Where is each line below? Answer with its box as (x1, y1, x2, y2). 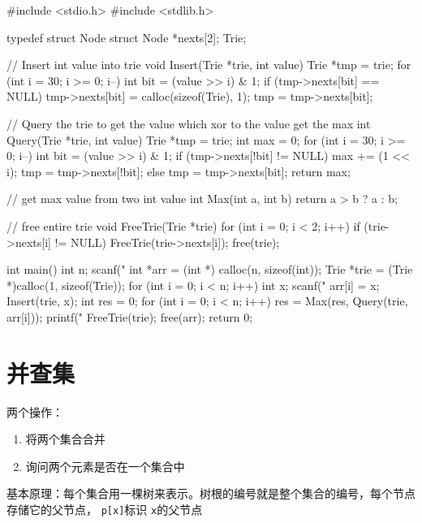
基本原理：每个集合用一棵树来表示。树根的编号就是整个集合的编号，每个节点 (6, 485, 416, 502)
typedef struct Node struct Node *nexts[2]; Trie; (6, 28, 247, 45)
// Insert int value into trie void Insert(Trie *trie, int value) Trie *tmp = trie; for (6, 56, 411, 73)
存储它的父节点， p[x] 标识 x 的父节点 (6, 501, 203, 517)
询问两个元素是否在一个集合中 (25, 457, 185, 474)
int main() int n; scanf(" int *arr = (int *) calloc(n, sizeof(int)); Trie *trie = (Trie (6, 261, 413, 278)
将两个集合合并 (25, 430, 105, 447)
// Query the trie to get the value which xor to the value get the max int (6, 115, 371, 132)
